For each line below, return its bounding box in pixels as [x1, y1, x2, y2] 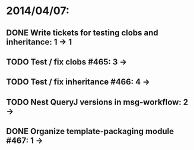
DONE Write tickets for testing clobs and [6, 28, 158, 38]
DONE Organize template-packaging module [6, 126, 174, 136]
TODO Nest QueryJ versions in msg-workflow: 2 [6, 97, 189, 107]
